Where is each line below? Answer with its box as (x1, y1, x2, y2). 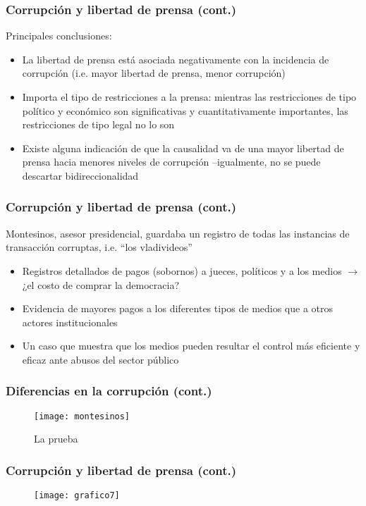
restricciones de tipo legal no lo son (22, 117, 175, 132)
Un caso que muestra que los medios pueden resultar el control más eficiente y (22, 338, 360, 353)
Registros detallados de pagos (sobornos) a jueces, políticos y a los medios (22, 263, 342, 278)
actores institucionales (22, 314, 118, 329)
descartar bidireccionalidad (22, 168, 139, 183)
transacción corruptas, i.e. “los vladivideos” (6, 240, 193, 254)
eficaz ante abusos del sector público (22, 352, 179, 366)
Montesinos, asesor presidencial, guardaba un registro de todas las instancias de (6, 226, 350, 240)
